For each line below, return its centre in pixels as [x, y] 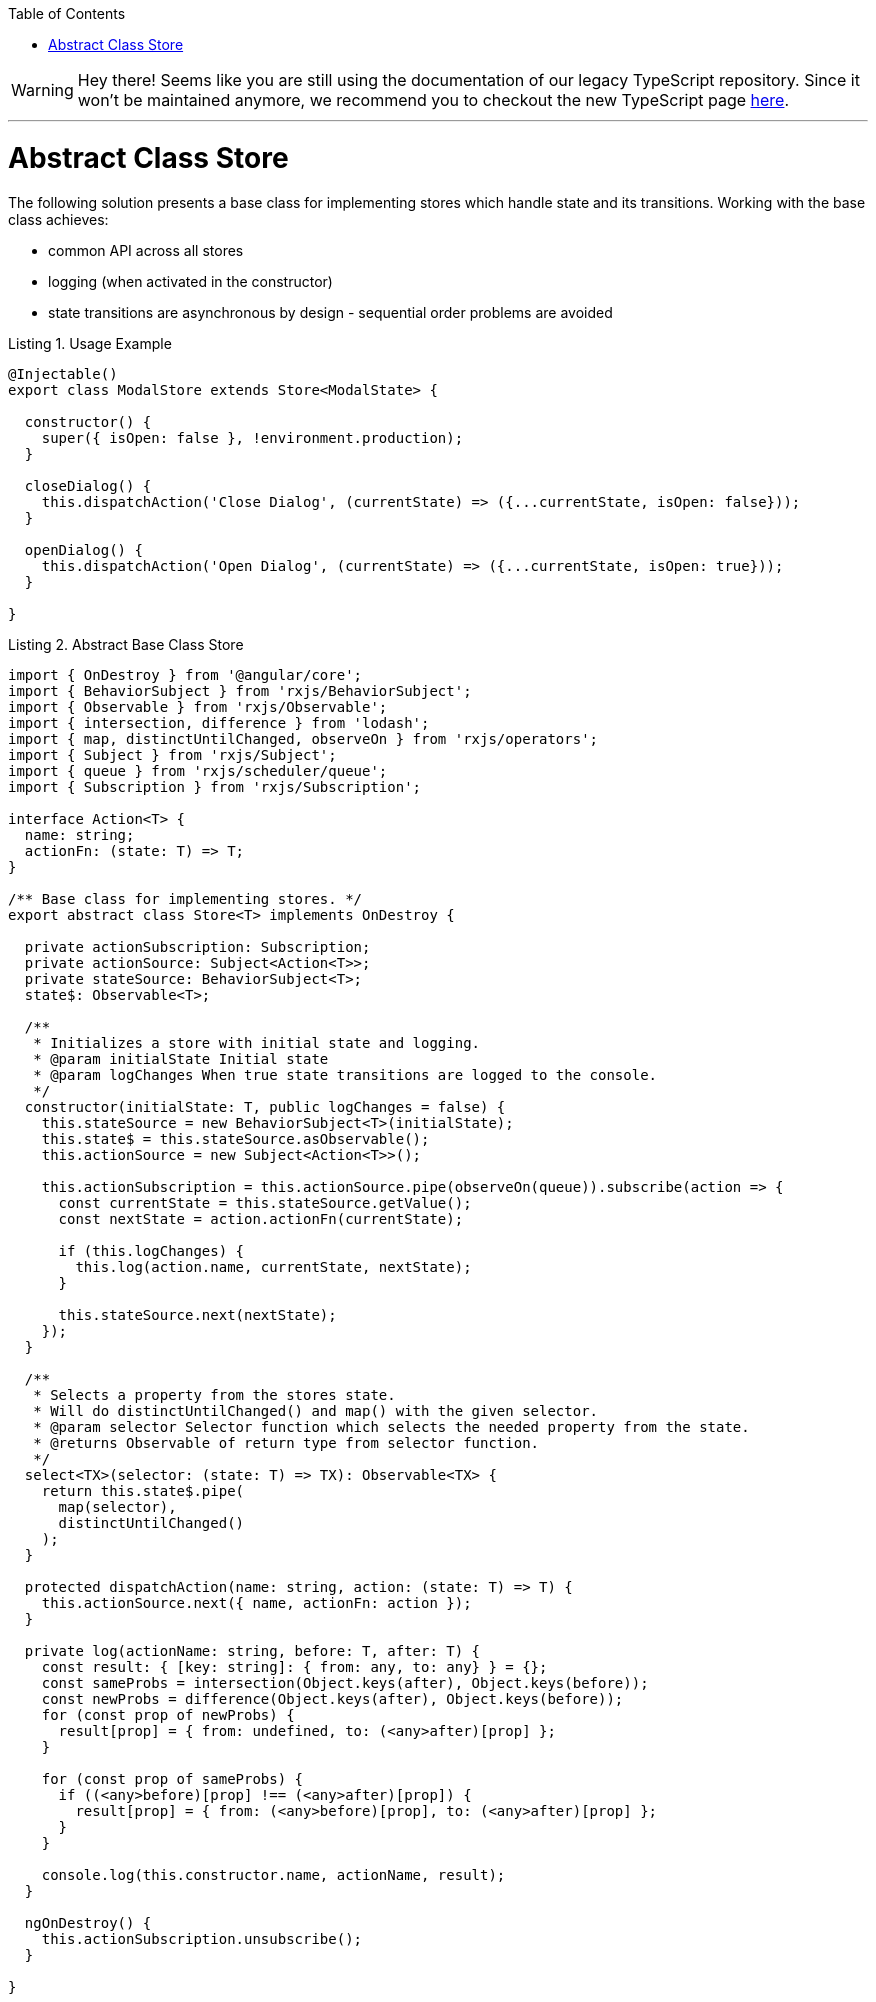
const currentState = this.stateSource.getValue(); [265, 1202]
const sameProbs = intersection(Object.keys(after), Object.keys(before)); [345, 1682]
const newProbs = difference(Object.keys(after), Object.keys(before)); [332, 1698]
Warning [42, 90]
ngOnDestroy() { [88, 1922]
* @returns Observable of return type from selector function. [286, 1442]
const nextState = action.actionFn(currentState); [261, 1218]
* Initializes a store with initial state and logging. [257, 1042]
